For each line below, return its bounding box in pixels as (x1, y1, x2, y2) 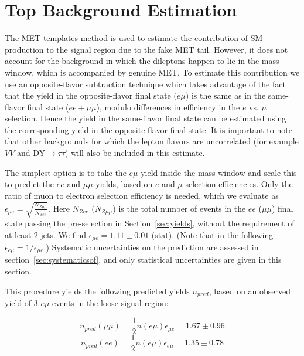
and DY (17, 147, 46, 159)
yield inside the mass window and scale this (141, 166, 297, 178)
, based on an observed (209, 284, 291, 297)
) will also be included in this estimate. (65, 147, 205, 159)
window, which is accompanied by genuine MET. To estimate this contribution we (5, 66, 300, 78)
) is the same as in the (185, 89, 266, 101)
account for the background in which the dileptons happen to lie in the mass (5, 55, 279, 67)
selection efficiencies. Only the (185, 178, 293, 190)
